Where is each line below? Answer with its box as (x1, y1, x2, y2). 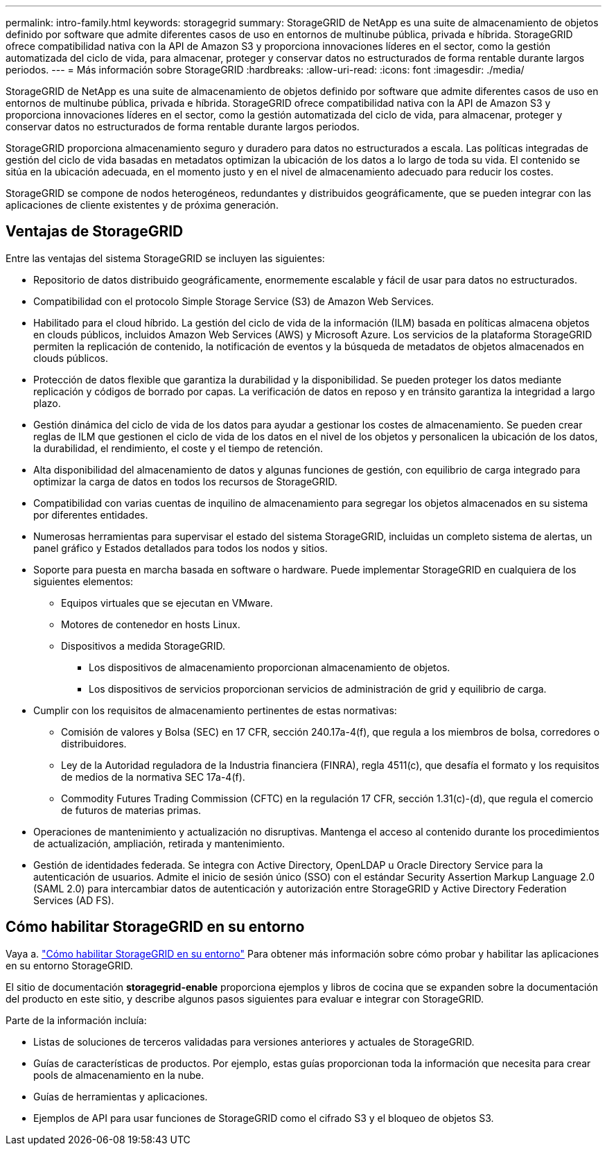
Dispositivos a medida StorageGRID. (61, 639, 225, 652)
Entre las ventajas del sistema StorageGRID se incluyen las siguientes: (6, 252, 325, 264)
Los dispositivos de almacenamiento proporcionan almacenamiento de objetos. (89, 661, 450, 673)
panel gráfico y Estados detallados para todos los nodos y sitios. (33, 542, 328, 554)
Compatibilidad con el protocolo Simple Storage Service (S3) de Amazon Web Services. (33, 295, 434, 307)
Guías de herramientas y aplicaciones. (33, 1090, 208, 1102)
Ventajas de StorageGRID (6, 223, 184, 241)
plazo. (33, 397, 61, 409)
